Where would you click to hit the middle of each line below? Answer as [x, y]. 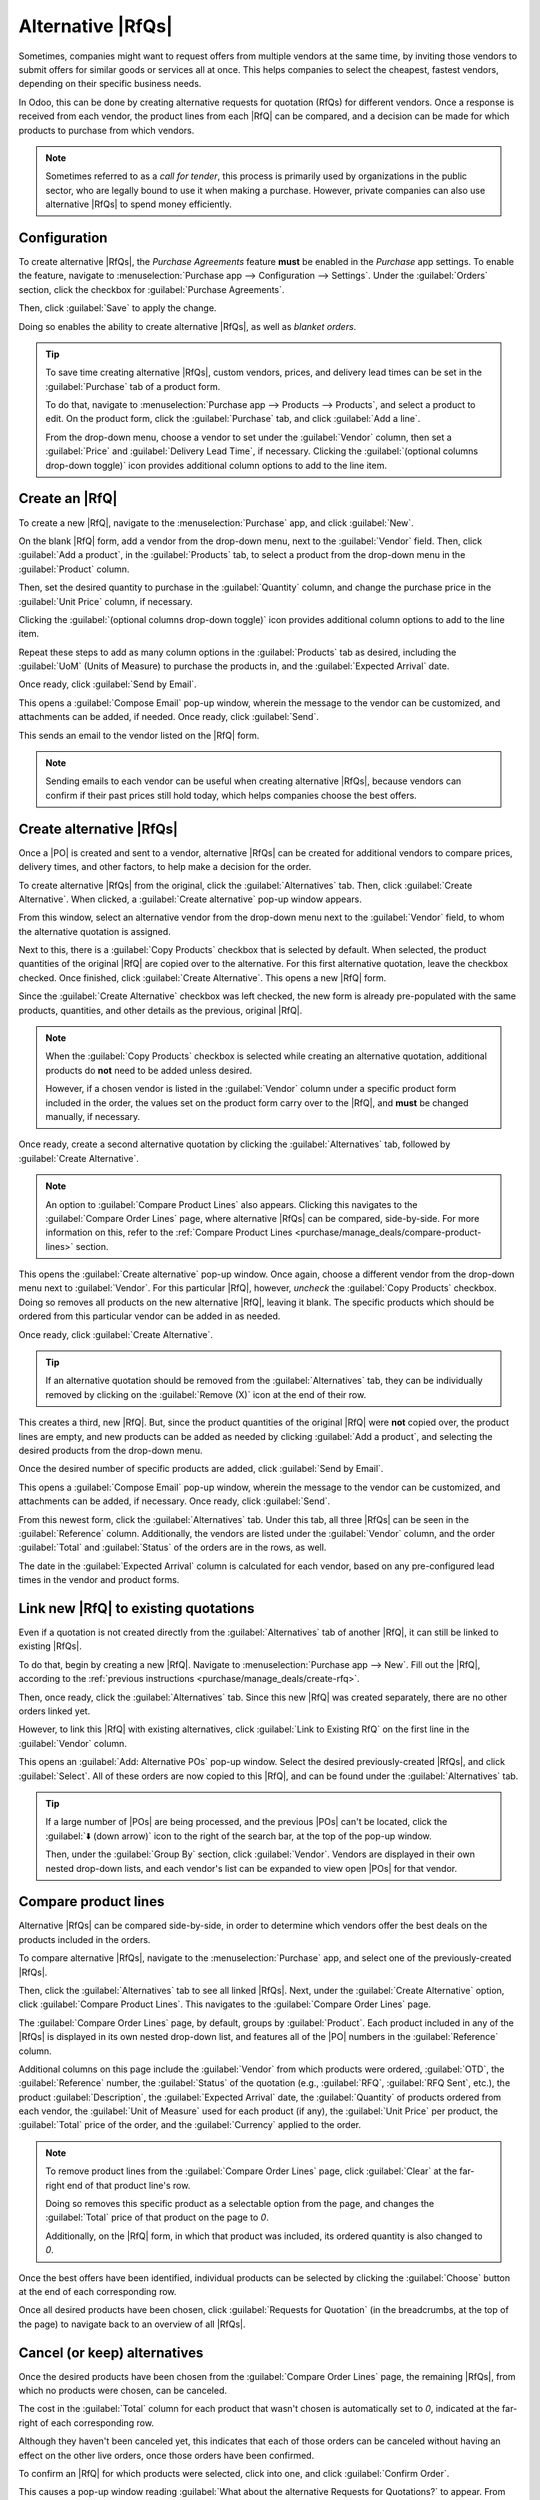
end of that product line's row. [128, 2185]
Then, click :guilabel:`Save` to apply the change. [117, 308]
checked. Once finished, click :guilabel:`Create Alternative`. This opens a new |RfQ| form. [202, 977]
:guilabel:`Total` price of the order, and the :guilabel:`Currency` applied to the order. [190, 2125]
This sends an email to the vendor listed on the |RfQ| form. [139, 735]
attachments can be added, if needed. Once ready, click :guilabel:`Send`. [168, 717]
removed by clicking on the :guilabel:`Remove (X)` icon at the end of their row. [206, 1394]
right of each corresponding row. [86, 2422]
